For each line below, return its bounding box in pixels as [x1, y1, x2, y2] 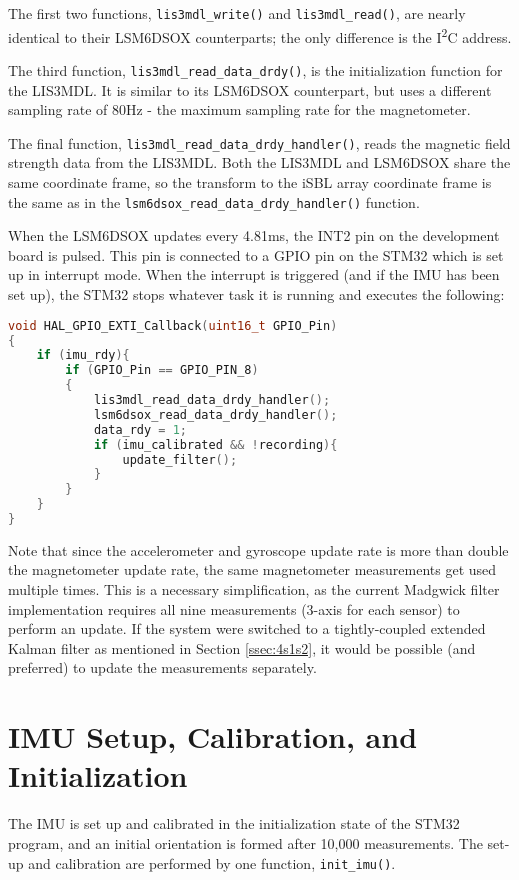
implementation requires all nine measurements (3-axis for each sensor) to [8, 598, 460, 619]
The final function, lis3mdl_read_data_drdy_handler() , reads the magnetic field [8, 132, 511, 153]
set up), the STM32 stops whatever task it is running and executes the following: [8, 284, 505, 305]
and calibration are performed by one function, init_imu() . [28, 852, 396, 873]
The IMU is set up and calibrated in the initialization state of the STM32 [8, 813, 460, 834]
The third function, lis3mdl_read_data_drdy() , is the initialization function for [8, 59, 503, 80]
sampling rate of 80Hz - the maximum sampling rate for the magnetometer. [8, 99, 471, 120]
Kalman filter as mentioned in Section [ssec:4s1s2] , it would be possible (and [8, 637, 476, 658]
